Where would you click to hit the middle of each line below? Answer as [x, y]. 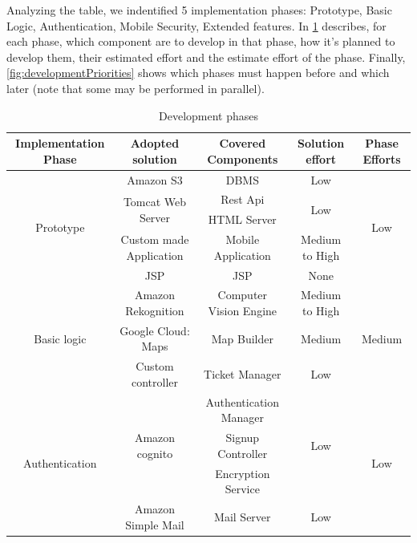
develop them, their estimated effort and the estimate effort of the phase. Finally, [206, 57]
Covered [243, 143]
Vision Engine [243, 310]
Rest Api [243, 199]
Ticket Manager [243, 374]
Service [242, 489]
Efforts [382, 158]
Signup [243, 438]
